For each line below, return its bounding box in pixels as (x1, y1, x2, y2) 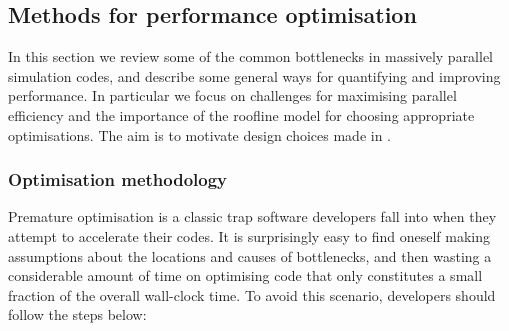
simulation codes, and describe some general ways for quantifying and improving (8, 65, 501, 86)
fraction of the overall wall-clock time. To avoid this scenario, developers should (8, 284, 496, 305)
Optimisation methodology (8, 167, 228, 192)
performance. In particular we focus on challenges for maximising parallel (8, 85, 457, 106)
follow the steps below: (8, 304, 147, 325)
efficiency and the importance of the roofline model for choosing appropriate (8, 104, 475, 125)
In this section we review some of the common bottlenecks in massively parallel (8, 46, 494, 67)
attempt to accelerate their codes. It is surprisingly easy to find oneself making (8, 225, 491, 246)
